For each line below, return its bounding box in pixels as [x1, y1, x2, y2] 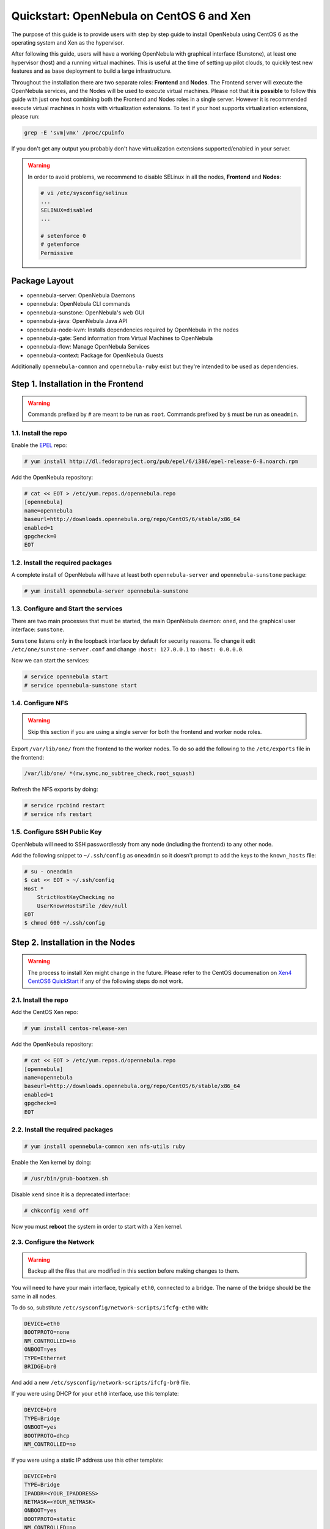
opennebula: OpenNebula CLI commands [26, 300, 131, 308]
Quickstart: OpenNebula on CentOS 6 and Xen [11, 9, 251, 23]
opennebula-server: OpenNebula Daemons [26, 292, 136, 299]
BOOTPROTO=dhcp [24, 1432, 70, 1439]
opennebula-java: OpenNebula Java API [26, 317, 128, 325]
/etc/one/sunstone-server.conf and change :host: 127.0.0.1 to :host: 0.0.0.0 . [11, 646, 244, 653]
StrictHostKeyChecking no [37, 894, 115, 901]
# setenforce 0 [40, 232, 86, 239]
